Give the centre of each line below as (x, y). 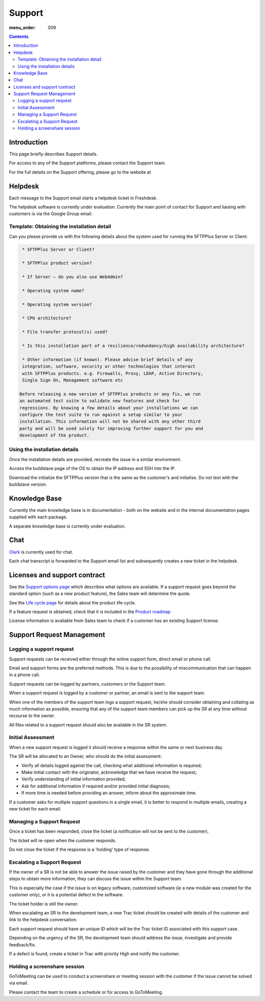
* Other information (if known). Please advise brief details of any (108, 360)
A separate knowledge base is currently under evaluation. (67, 526)
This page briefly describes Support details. (53, 154)
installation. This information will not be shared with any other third (110, 422)
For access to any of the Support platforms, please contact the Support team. (88, 163)
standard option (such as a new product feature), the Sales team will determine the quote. (100, 594)
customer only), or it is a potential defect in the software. (66, 895)
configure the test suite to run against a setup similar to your (101, 414)
